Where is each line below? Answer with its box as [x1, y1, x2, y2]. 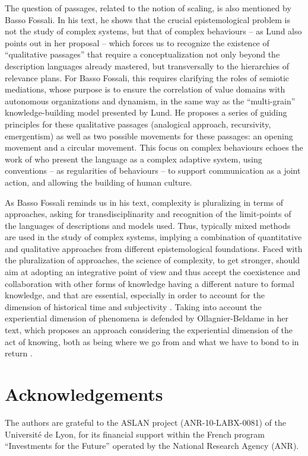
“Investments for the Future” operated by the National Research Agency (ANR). [5, 439, 299, 452]
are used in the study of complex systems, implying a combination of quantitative [5, 231, 302, 243]
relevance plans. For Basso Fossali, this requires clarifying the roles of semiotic [5, 71, 290, 84]
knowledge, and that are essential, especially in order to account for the [5, 289, 265, 301]
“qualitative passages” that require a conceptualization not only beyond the [5, 48, 280, 60]
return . [5, 347, 33, 359]
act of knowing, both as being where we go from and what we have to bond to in [5, 335, 299, 347]
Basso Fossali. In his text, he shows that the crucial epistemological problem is [5, 13, 290, 25]
